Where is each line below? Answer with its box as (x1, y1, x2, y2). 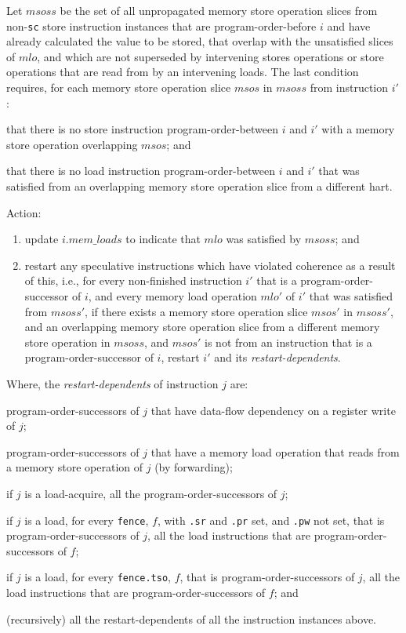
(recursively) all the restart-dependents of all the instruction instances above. (6, 610, 376, 627)
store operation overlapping (6, 136, 138, 152)
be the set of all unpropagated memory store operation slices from (60, 2, 378, 18)
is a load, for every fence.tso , (24, 569, 172, 585)
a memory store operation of (6, 459, 143, 475)
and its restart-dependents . (214, 349, 341, 366)
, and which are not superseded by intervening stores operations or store (37, 48, 384, 64)
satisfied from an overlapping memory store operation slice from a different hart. (6, 178, 393, 194)
